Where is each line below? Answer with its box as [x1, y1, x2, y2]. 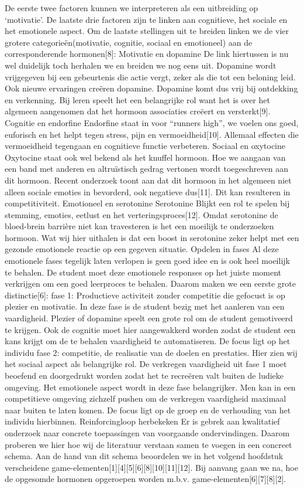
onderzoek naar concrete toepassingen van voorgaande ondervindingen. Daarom [5, 426, 290, 439]
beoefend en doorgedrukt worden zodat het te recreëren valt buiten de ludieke [5, 369, 284, 381]
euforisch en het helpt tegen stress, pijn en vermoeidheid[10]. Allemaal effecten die [5, 128, 299, 140]
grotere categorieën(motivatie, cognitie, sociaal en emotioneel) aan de [5, 36, 253, 48]
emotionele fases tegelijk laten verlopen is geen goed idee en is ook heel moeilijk [5, 254, 290, 267]
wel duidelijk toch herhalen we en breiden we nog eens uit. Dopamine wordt [5, 59, 277, 71]
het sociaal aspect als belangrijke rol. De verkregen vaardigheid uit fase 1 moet [5, 358, 287, 370]
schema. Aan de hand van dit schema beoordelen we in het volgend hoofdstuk [5, 450, 284, 462]
